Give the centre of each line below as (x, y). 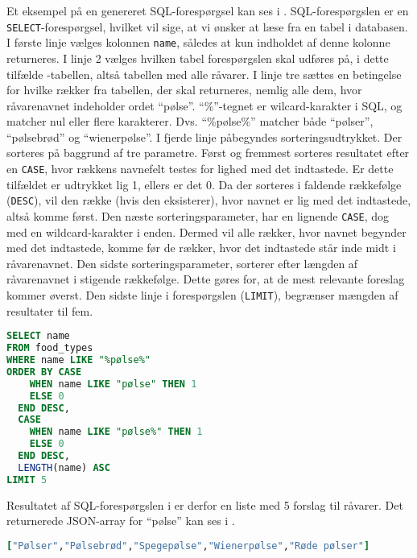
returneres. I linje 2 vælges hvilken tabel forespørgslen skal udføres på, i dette (198, 58)
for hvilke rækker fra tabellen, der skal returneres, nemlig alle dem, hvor (184, 90)
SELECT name (38, 336)
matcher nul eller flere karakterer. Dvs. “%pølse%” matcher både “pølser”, (190, 121)
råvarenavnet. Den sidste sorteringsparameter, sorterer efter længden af (182, 263)
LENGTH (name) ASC (64, 467)
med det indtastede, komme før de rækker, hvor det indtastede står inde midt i (201, 248)
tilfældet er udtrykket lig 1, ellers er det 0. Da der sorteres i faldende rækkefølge (204, 184)
